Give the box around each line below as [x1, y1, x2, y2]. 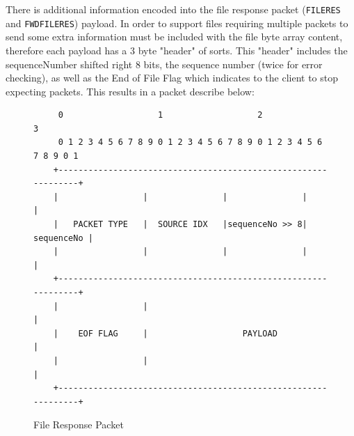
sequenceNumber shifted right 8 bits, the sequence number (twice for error [6, 56, 323, 71]
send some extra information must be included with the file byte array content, [6, 29, 343, 44]
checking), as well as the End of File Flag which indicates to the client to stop [6, 70, 339, 85]
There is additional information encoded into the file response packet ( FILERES [6, 2, 341, 16]
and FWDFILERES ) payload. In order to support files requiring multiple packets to [6, 15, 348, 30]
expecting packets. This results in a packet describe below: [6, 84, 255, 98]
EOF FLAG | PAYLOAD [78, 328, 277, 338]
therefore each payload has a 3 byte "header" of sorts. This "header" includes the [6, 42, 348, 57]
